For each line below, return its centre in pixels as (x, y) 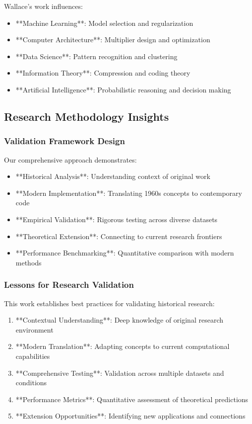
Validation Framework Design (64, 141)
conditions (31, 382)
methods (29, 262)
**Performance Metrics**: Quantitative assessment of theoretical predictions (132, 399)
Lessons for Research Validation (69, 285)
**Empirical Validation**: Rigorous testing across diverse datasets (117, 219)
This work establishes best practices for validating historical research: (109, 303)
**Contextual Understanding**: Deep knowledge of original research (119, 320)
